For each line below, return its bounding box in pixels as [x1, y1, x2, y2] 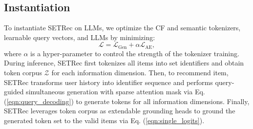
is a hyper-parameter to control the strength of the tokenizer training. [30, 48, 239, 58]
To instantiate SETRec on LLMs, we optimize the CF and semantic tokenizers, [4, 22, 241, 33]
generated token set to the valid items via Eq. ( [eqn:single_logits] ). [4, 115, 205, 125]
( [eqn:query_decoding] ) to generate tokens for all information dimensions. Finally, [4, 96, 250, 106]
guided [4, 86, 24, 97]
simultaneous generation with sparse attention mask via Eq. [26, 86, 205, 97]
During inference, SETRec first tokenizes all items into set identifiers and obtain [4, 58, 244, 68]
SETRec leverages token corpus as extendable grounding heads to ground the [4, 106, 235, 116]
